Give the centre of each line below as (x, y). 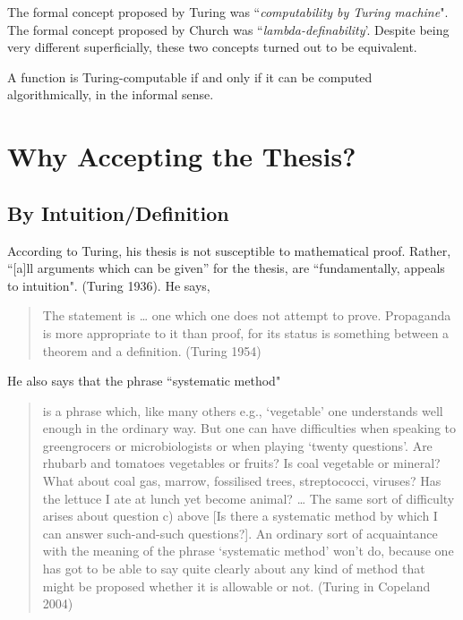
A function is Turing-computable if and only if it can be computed (190, 76)
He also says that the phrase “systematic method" (144, 381)
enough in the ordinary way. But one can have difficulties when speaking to (249, 428)
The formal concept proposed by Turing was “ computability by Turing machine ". (228, 12)
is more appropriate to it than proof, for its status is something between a (246, 332)
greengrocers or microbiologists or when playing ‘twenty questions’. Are (237, 445)
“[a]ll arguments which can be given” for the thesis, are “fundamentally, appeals (226, 268)
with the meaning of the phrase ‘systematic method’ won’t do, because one (248, 551)
